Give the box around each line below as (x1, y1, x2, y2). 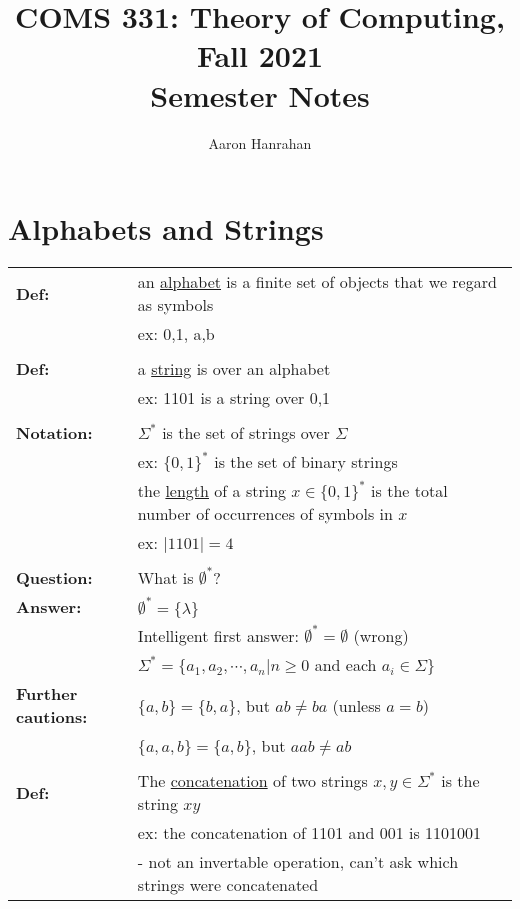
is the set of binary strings (214, 450, 398, 474)
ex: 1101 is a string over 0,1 (137, 386, 331, 410)
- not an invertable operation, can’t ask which (137, 850, 459, 874)
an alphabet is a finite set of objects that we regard (137, 270, 497, 294)
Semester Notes (150, 74, 370, 115)
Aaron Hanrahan (208, 132, 312, 153)
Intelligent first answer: (137, 624, 300, 648)
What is (137, 566, 194, 590)
